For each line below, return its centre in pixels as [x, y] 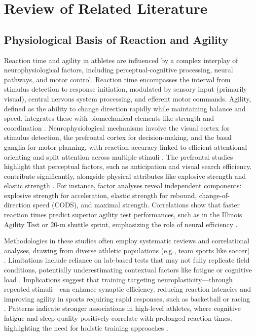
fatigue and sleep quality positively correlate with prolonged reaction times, [118, 318]
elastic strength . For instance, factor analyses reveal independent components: [123, 185]
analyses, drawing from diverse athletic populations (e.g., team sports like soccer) [127, 250]
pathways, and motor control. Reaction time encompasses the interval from [117, 79]
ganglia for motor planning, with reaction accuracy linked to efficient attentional [126, 147]
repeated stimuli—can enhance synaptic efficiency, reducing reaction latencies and [128, 289]
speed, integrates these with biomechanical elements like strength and [109, 118]
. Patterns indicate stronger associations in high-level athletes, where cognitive [122, 308]
